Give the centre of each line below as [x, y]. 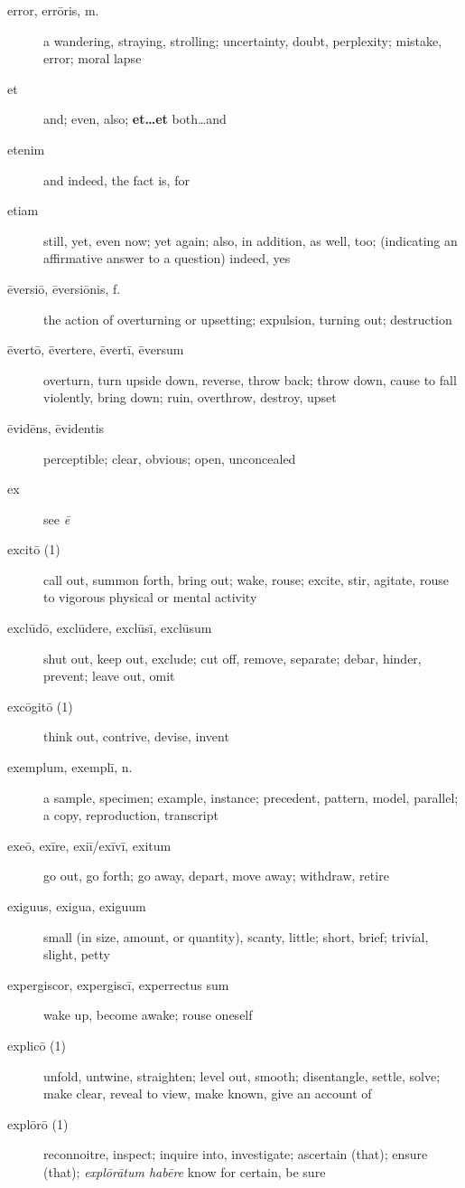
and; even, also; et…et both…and [135, 119]
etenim [26, 149]
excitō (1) [34, 549]
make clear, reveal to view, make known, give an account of [208, 1094]
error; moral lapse [93, 58]
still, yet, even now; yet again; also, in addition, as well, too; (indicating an [251, 240]
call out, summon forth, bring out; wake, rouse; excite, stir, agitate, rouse [246, 579]
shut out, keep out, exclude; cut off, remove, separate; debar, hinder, [232, 658]
